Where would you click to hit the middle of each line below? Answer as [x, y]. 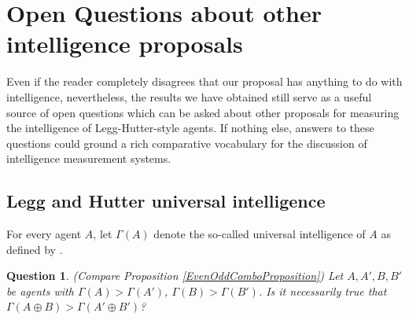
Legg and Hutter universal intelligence [166, 201]
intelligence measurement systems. [89, 158]
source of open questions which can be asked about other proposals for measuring [203, 112]
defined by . [35, 249]
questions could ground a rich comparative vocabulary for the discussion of [187, 143]
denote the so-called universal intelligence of [260, 234]
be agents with [40, 291]
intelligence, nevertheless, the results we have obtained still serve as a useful [189, 96]
